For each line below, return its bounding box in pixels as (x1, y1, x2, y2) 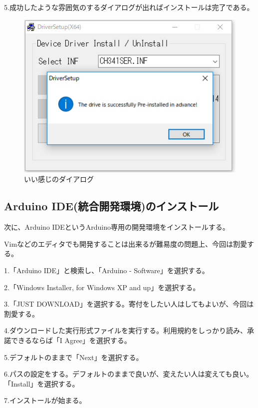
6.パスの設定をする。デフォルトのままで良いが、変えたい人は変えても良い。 (4, 369, 254, 379)
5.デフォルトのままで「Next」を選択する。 (4, 352, 143, 362)
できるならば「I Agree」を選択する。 (10, 335, 131, 345)
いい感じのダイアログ (24, 174, 94, 184)
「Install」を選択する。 (4, 378, 79, 389)
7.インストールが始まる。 (4, 395, 86, 406)
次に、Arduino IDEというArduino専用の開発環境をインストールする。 (4, 222, 230, 232)
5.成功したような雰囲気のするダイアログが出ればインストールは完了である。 (4, 2, 254, 12)
